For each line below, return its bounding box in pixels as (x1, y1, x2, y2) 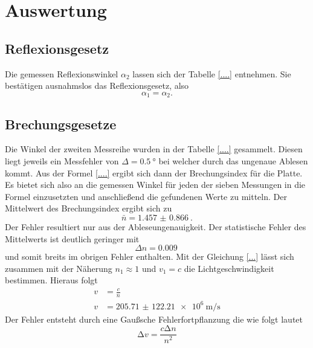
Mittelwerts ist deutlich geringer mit (5, 232, 140, 245)
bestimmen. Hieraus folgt (5, 274, 98, 286)
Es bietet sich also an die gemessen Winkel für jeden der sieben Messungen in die (5, 178, 306, 191)
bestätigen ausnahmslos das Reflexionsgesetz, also (5, 79, 189, 92)
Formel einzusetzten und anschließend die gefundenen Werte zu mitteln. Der (5, 190, 287, 202)
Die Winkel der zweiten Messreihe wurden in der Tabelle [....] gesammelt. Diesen (5, 143, 303, 155)
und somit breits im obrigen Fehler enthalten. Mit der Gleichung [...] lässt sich (5, 250, 294, 263)
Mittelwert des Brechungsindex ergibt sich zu (5, 202, 172, 214)
